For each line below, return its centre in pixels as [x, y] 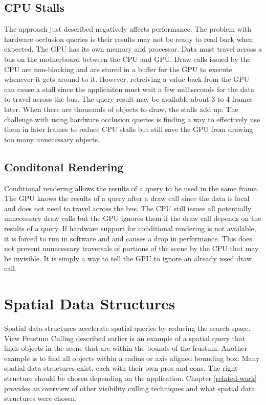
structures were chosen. [40, 398]
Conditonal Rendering [64, 166]
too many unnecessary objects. [52, 139]
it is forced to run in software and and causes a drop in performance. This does [128, 238]
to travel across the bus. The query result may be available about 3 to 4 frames [128, 99]
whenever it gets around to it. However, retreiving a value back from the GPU [127, 79]
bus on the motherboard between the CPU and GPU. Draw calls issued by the [127, 59]
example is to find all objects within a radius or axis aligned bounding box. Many [132, 358]
